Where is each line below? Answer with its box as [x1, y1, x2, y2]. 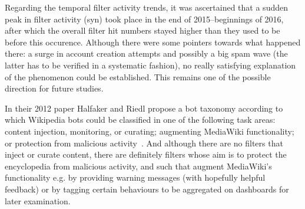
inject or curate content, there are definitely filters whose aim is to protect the [5, 148, 287, 161]
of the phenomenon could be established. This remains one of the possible [5, 70, 271, 83]
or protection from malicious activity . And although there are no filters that [5, 136, 283, 149]
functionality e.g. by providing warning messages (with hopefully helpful [5, 171, 266, 184]
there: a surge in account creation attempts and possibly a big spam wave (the [5, 47, 288, 60]
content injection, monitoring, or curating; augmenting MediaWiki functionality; [5, 125, 294, 137]
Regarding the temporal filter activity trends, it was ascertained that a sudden [5, 1, 288, 13]
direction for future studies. [5, 82, 104, 94]
